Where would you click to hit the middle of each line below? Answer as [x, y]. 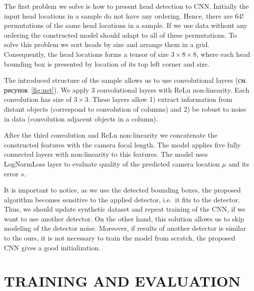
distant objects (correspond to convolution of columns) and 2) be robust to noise [125, 109]
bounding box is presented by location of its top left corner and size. [107, 63]
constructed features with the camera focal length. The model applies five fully [122, 144]
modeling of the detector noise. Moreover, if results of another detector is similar [125, 228]
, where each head [223, 54]
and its [239, 163]
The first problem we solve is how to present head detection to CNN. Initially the [127, 6]
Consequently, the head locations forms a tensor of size [87, 54]
